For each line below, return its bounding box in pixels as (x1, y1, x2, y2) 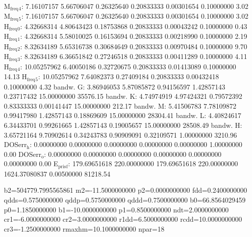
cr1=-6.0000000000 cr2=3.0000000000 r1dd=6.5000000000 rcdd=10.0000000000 (4, 214, 242, 224)
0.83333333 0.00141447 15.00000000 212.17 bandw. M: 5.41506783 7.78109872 (4, 100, 237, 111)
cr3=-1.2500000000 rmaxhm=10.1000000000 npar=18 (4, 223, 165, 234)
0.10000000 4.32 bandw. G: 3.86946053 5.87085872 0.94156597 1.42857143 (4, 81, 226, 91)
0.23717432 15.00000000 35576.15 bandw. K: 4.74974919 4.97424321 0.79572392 (4, 91, 243, 101)
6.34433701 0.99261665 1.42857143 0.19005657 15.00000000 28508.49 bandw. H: (4, 120, 242, 130)
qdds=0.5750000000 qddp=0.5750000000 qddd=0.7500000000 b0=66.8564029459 (4, 195, 246, 205)
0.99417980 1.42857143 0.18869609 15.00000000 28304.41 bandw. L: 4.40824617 (4, 110, 241, 120)
